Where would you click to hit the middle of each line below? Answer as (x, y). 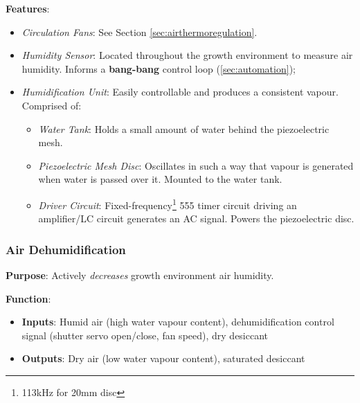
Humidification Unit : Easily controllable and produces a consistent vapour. (180, 92)
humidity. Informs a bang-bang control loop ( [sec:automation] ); (159, 68)
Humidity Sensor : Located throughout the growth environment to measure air (187, 55)
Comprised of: (52, 105)
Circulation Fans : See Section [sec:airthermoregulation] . (139, 32)
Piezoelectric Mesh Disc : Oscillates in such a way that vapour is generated (196, 165)
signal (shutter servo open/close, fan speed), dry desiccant (145, 335)
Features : (28, 8)
